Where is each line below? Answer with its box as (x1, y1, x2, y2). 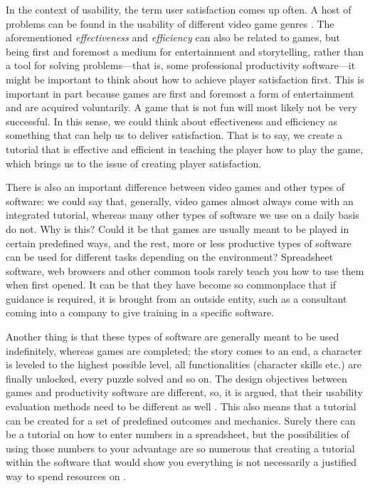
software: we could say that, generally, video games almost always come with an (6, 193, 354, 208)
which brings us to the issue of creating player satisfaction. (6, 155, 262, 170)
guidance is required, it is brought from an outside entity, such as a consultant (6, 291, 347, 306)
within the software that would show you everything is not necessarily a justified (6, 455, 356, 469)
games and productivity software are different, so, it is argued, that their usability (6, 385, 363, 400)
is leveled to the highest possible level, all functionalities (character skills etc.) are (6, 357, 361, 372)
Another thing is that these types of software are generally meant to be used (6, 329, 339, 344)
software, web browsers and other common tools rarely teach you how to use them (6, 263, 364, 278)
